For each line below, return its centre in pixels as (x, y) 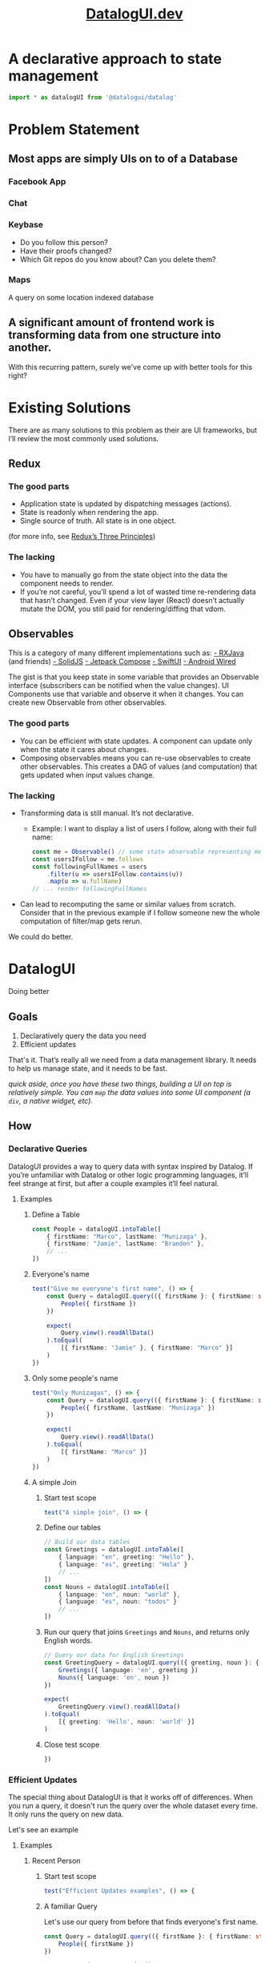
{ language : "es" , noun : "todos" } (118, 1602)
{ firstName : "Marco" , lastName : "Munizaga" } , (127, 1237)
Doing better (29, 992)
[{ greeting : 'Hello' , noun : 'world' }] (127, 1722)
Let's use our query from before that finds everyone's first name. (151, 1921)
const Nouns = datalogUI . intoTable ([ (107, 1587)
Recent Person (56, 1860)
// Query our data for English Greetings (114, 1655)
